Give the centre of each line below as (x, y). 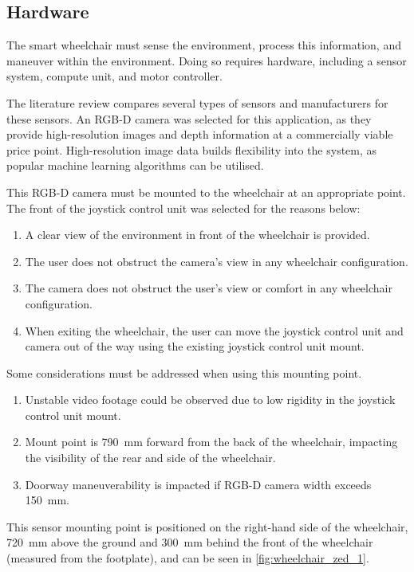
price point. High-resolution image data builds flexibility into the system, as (192, 149)
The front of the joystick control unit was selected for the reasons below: (183, 208)
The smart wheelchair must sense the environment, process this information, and (204, 45)
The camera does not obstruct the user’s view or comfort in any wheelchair (209, 288)
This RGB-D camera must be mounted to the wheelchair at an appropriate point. (206, 192)
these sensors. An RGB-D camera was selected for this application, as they (189, 118)
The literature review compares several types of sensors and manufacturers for (197, 102)
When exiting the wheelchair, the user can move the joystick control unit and (214, 330)
